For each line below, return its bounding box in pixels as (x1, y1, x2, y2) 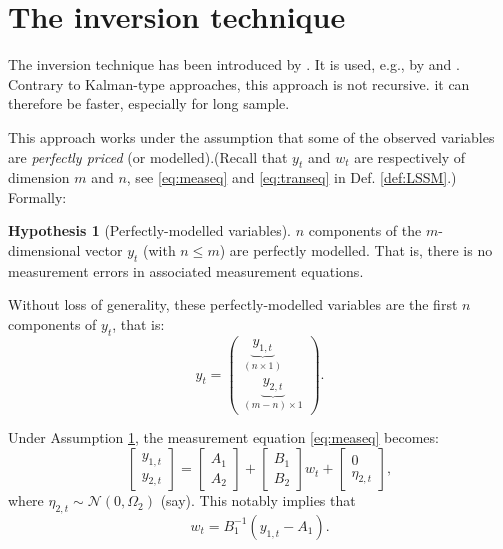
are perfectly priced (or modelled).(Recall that (8, 146, 288, 167)
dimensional (8, 240, 81, 261)
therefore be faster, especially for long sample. (8, 93, 290, 114)
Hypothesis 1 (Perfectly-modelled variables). (8, 220, 292, 241)
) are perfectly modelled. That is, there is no (219, 240, 493, 261)
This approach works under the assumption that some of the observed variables (8, 126, 495, 147)
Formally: (8, 186, 67, 207)
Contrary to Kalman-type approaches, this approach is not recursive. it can (8, 73, 470, 94)
